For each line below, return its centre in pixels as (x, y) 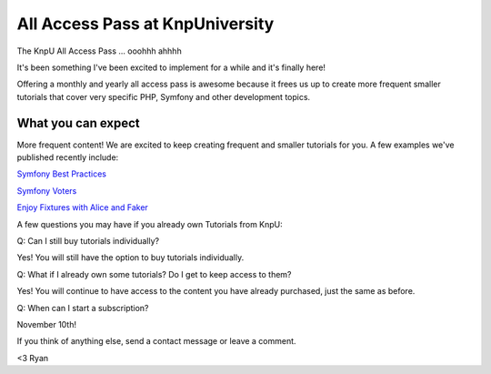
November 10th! (47, 324)
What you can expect (78, 123)
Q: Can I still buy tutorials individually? (88, 240)
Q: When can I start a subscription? (83, 308)
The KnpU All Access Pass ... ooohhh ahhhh (99, 51)
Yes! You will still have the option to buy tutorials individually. (130, 258)
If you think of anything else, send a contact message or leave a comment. (156, 341)
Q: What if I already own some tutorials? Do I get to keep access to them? (154, 274)
